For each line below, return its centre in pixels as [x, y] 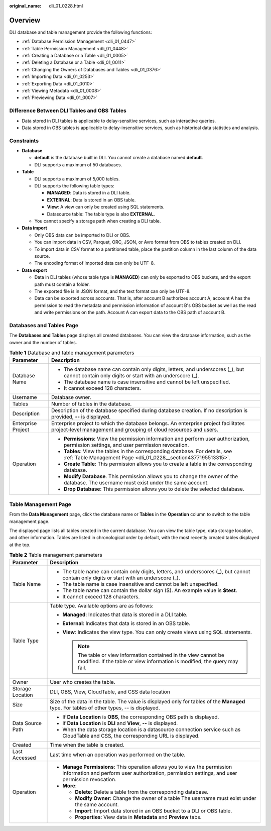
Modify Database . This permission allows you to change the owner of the [151, 476]
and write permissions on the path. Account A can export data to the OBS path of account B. [130, 313]
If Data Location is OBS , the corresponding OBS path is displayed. [141, 717]
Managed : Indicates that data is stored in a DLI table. [125, 614]
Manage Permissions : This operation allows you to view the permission [147, 767]
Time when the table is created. [87, 745]
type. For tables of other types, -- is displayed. [105, 708]
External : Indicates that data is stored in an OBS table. [126, 624]
